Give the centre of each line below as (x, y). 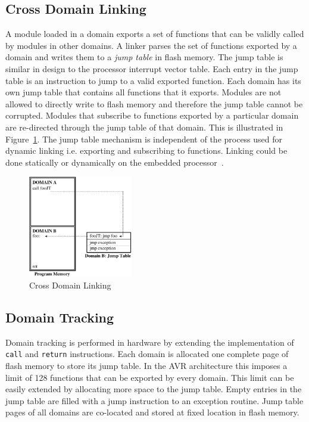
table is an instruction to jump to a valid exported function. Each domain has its (153, 80)
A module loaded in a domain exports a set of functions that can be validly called (155, 34)
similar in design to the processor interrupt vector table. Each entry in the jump (152, 68)
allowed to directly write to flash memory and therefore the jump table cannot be (154, 103)
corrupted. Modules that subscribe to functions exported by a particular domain (152, 115)
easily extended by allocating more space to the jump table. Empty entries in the (154, 389)
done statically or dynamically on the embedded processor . (115, 162)
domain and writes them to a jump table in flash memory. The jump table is (144, 57)
